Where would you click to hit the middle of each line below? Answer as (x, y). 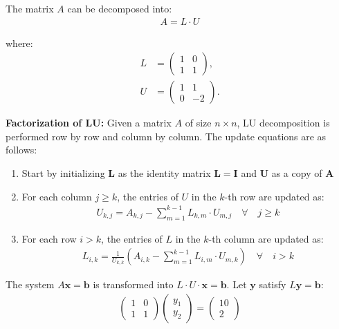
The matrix (30, 8)
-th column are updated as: (266, 238)
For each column (57, 196)
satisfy (273, 284)
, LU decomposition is (283, 123)
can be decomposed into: (120, 8)
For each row (49, 238)
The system (30, 284)
